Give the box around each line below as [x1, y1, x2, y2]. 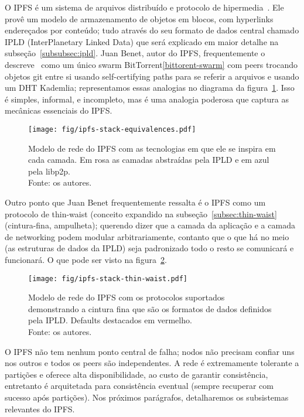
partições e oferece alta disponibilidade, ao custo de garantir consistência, [5, 368, 268, 380]
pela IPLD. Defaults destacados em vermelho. [28, 314, 192, 326]
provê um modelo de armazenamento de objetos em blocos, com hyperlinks [5, 12, 274, 25]
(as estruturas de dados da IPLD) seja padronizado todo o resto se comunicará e [5, 242, 294, 254]
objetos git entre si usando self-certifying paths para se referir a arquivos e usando [5, 70, 299, 82]
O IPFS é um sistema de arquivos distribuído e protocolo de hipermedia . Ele [5, 1, 284, 13]
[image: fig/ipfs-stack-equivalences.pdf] [28, 125, 196, 134]
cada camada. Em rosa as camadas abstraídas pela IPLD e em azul [28, 153, 269, 166]
